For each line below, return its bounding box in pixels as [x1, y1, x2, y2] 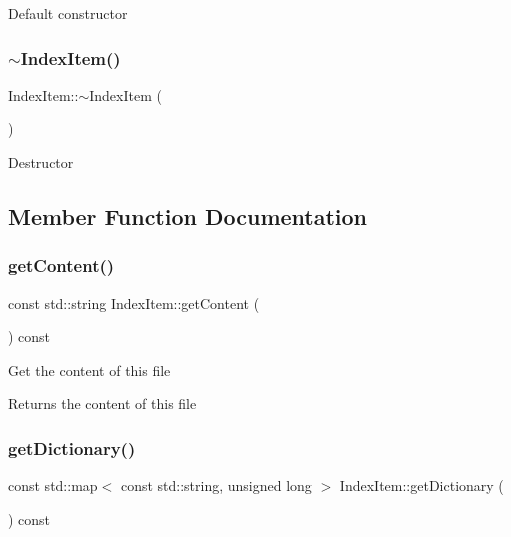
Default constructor [8, 3, 128, 23]
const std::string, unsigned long [120, 475, 312, 496]
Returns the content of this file [8, 393, 197, 414]
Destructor [8, 152, 74, 172]
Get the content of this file [8, 359, 171, 380]
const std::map [8, 475, 98, 496]
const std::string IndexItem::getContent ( [8, 292, 260, 313]
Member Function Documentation [8, 200, 368, 231]
